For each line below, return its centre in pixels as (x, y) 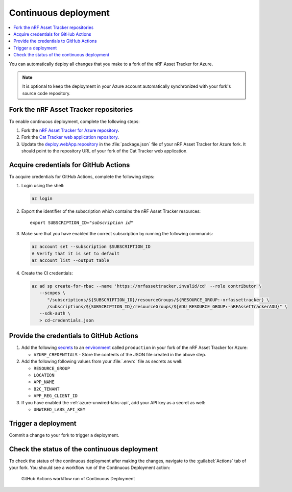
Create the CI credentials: (47, 273)
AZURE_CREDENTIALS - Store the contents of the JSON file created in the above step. (120, 354)
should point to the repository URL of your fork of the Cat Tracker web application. (105, 151)
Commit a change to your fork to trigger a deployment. (64, 435)
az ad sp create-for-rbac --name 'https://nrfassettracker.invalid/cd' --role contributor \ (146, 286)
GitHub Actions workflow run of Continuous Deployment (78, 479)
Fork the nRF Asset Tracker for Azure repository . (70, 130)
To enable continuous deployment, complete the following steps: (74, 121)
